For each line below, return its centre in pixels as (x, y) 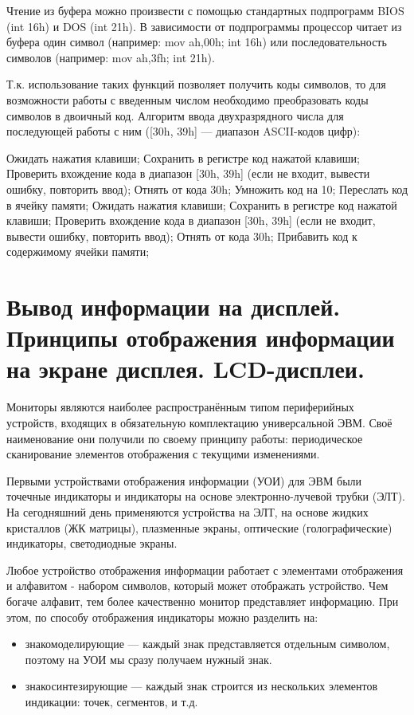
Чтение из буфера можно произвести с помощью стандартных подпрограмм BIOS (205, 10)
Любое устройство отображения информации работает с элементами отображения (205, 570)
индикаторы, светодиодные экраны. (92, 543)
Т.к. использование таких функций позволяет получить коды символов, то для (196, 84)
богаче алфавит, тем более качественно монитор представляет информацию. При (203, 601)
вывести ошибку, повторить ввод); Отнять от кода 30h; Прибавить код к (182, 236)
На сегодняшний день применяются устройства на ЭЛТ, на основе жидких (187, 511)
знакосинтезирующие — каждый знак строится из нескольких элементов (201, 686)
